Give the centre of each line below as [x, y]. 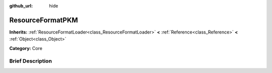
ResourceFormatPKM [44, 20]
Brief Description [31, 61]
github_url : [21, 6]
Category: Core [26, 48]
